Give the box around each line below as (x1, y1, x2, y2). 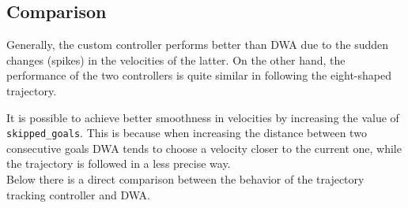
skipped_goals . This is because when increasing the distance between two (6, 124, 367, 141)
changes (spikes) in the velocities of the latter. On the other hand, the (6, 51, 346, 68)
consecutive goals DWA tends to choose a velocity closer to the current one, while (6, 139, 402, 156)
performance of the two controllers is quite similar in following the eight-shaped (6, 67, 392, 84)
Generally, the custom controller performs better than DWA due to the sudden (6, 36, 388, 53)
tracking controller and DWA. (6, 186, 150, 202)
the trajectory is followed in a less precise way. (6, 155, 231, 172)
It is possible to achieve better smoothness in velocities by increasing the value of (6, 109, 399, 125)
